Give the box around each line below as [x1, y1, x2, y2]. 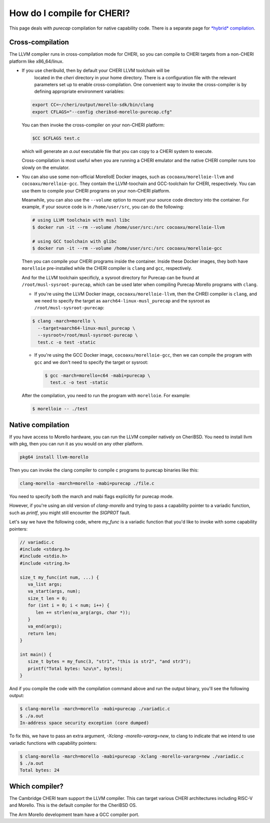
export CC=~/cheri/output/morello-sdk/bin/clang [32, 102, 154, 108]
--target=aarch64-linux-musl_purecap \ [37, 325, 135, 331]
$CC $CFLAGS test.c [32, 135, 80, 141]
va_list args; [27, 581, 62, 587]
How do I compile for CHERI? [9, 8, 130, 19]
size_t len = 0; [27, 595, 67, 601]
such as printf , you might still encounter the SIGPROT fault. [9, 510, 131, 516]
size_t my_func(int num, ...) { [19, 574, 99, 580]
